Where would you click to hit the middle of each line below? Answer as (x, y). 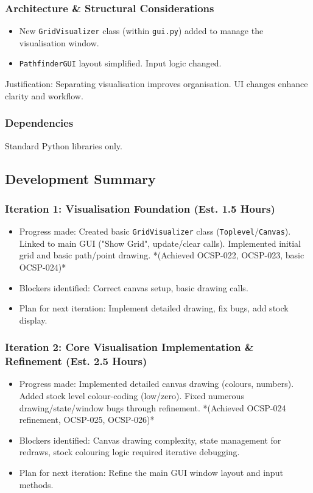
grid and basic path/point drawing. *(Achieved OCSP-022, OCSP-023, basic (162, 255)
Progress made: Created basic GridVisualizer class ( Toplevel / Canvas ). (155, 231)
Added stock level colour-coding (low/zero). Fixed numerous (132, 396)
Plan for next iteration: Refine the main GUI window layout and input (151, 473)
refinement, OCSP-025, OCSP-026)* (87, 420)
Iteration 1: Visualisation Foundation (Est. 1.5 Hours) (140, 208)
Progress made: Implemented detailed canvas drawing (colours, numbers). (156, 384)
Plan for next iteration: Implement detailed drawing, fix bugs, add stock (154, 308)
